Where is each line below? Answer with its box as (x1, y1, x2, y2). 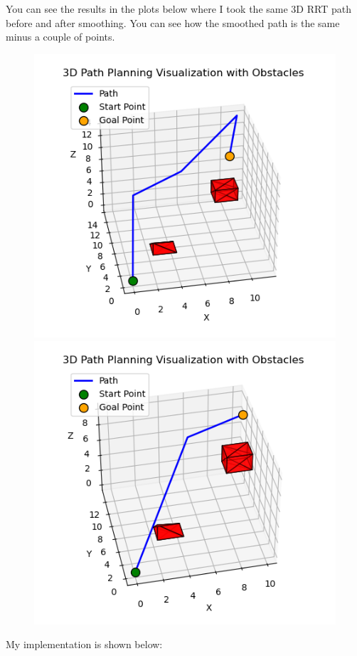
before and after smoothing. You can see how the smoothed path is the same (6, 15, 340, 30)
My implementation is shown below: (6, 637, 163, 652)
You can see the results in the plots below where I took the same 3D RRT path (6, 1, 351, 16)
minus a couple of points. (6, 29, 115, 44)
